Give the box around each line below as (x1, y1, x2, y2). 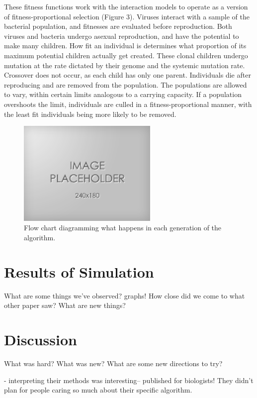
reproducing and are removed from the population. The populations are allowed (4, 79, 247, 90)
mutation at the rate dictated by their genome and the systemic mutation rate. (4, 60, 245, 70)
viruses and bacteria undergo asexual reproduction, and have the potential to (4, 30, 239, 41)
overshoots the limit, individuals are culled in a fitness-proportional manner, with (4, 99, 252, 109)
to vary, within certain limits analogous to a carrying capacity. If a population (4, 89, 242, 99)
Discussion (4, 329, 77, 350)
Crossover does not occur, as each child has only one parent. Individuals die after (4, 70, 251, 80)
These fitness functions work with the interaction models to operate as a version (4, 1, 248, 11)
